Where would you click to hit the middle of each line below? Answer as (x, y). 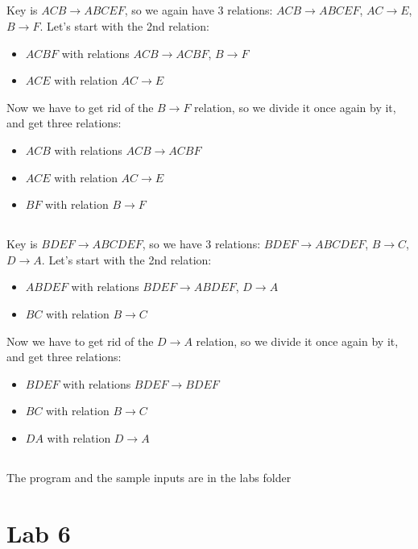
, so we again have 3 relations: (199, 10)
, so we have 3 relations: (201, 244)
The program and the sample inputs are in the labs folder (149, 477)
